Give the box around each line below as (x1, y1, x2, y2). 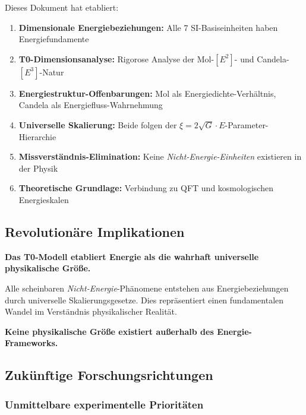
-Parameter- (225, 118, 269, 131)
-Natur (39, 65, 64, 78)
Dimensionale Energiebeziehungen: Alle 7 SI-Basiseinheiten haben (18, 21, 278, 33)
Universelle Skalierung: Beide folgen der (18, 118, 177, 131)
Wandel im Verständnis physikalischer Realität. (5, 305, 177, 318)
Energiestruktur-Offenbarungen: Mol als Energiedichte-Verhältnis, (18, 87, 276, 99)
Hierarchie (18, 130, 56, 142)
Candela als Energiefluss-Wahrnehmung (18, 99, 163, 111)
